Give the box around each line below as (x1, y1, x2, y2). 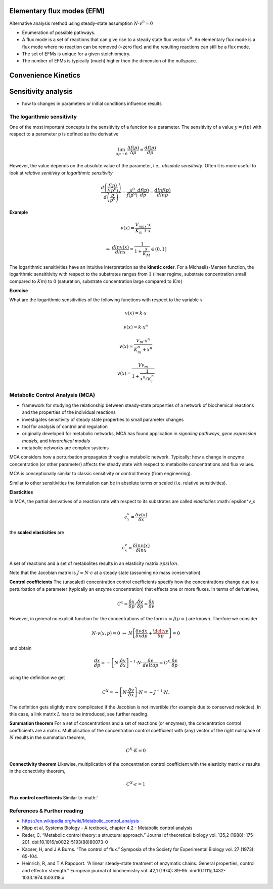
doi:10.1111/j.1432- (190, 867, 226, 873)
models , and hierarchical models (22, 438, 90, 444)
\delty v (153, 628, 169, 634)
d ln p (157, 192, 168, 198)
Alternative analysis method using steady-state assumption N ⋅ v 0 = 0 (9, 19, 153, 26)
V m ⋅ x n (136, 337, 150, 345)
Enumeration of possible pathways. (22, 29, 96, 35)
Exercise (9, 288, 28, 294)
